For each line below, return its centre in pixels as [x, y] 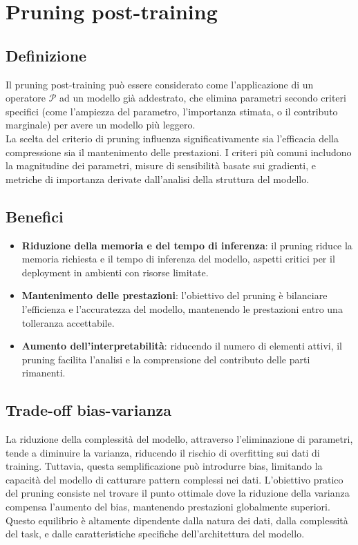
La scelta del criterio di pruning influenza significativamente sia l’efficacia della [172, 138]
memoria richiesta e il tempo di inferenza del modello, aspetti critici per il [178, 259]
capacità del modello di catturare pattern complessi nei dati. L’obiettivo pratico [175, 479]
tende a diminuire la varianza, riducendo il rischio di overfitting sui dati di [163, 452]
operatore [26, 98]
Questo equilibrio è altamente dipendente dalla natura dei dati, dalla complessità [177, 520]
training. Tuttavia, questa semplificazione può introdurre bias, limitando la [164, 466]
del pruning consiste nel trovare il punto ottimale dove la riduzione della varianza [178, 493]
